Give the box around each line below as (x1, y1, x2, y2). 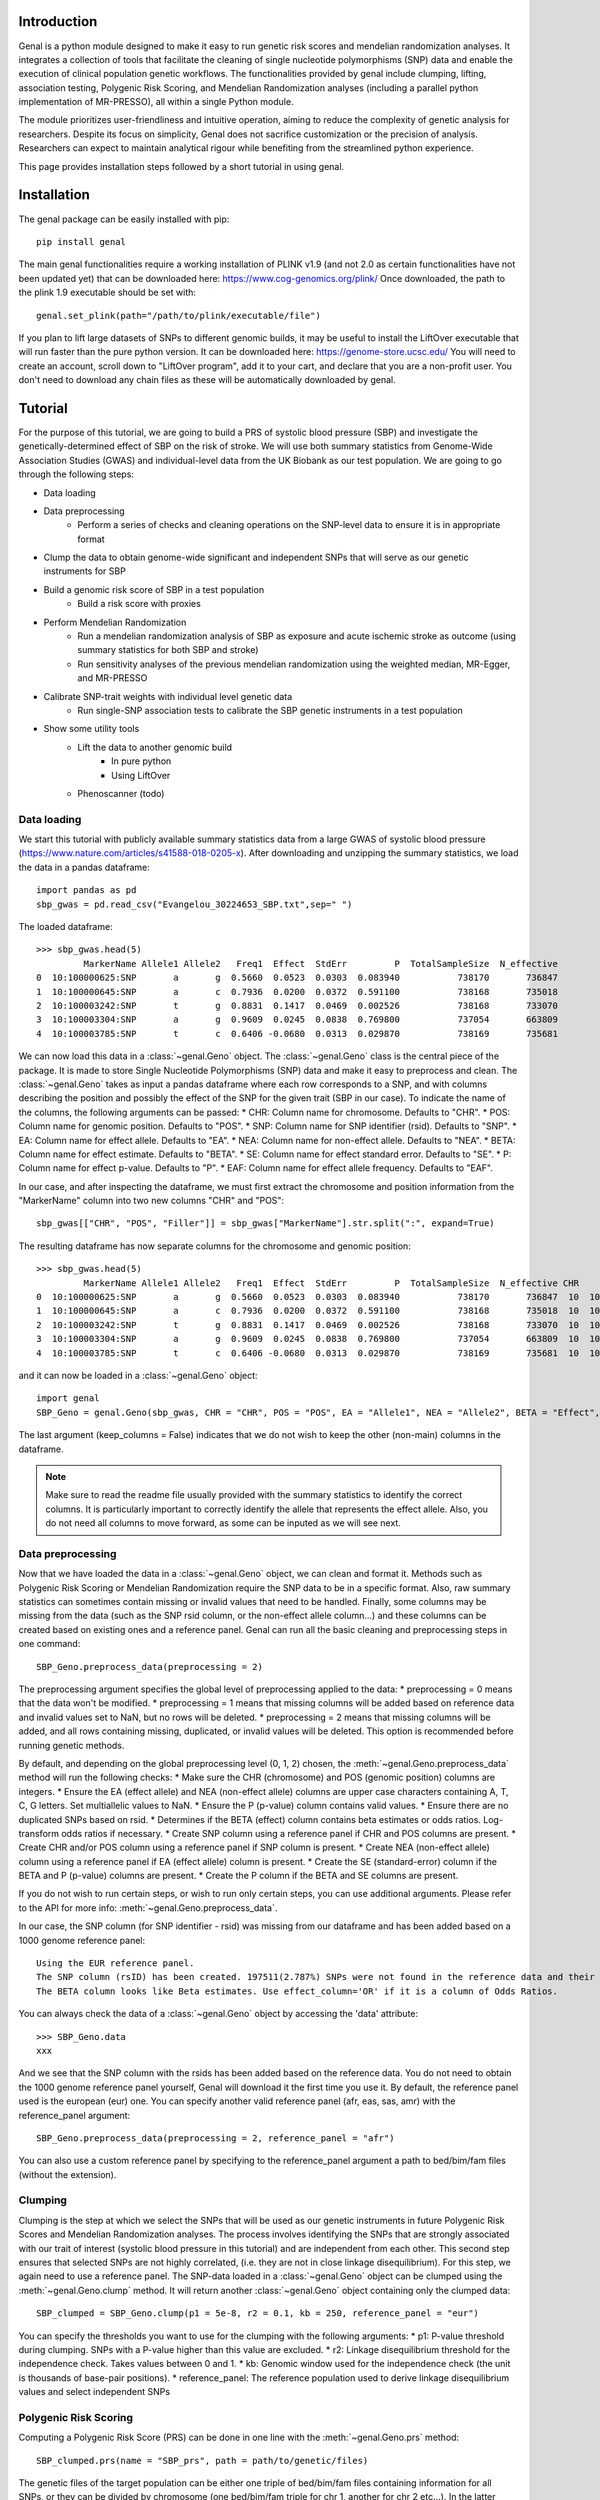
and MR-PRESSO (77, 672, 148, 684)
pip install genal (36, 236, 127, 247)
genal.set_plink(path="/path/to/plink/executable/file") (36, 310, 322, 321)
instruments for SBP (43, 565, 127, 577)
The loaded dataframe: (18, 921, 114, 933)
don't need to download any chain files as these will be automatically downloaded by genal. (18, 374, 397, 386)
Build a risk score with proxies (77, 598, 202, 610)
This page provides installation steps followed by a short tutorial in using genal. (18, 160, 345, 172)
